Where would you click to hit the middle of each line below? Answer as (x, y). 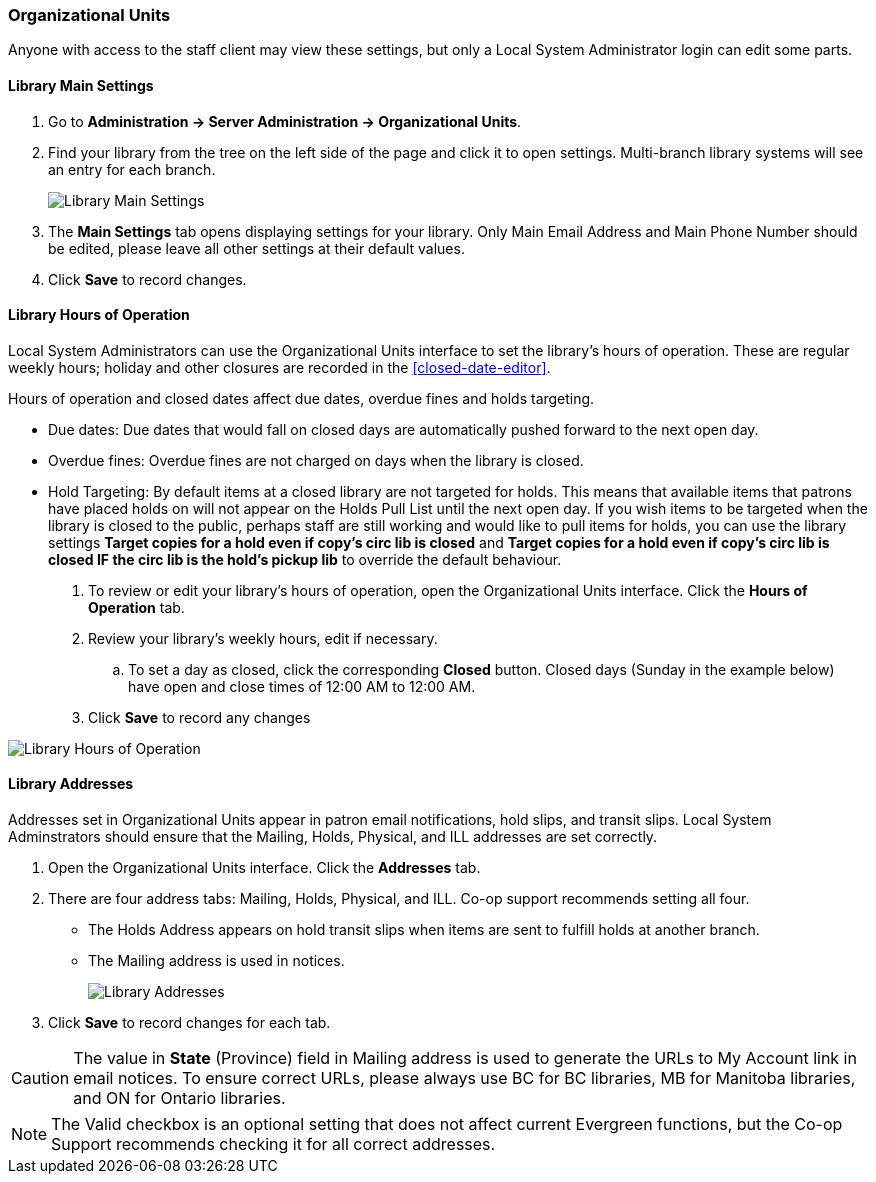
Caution (40, 1078)
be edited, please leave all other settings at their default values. (256, 248)
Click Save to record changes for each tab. (189, 1023)
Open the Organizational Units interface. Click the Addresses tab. (264, 868)
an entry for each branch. (132, 169)
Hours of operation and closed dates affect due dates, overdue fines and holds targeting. (301, 398)
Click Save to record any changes (199, 717)
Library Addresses (71, 784)
